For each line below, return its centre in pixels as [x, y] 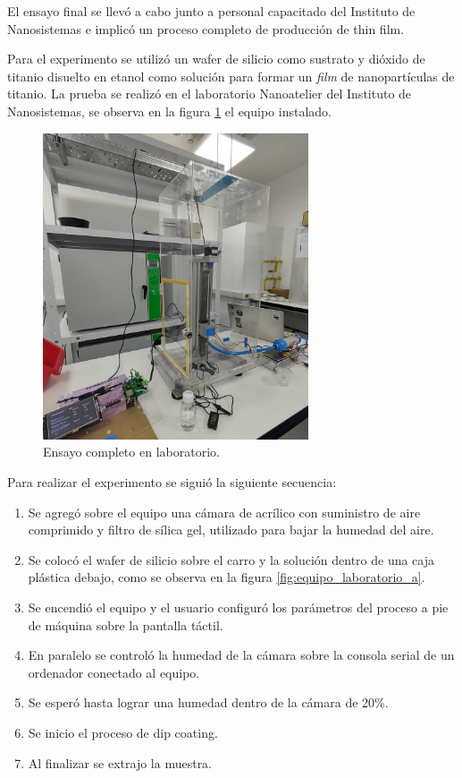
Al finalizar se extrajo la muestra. [120, 762]
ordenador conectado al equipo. [114, 672]
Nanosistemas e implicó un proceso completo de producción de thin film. [206, 28]
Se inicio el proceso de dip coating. [123, 732]
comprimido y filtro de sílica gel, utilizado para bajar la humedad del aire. [231, 530]
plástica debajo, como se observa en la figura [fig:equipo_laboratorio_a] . [227, 577]
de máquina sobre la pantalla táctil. [126, 624]
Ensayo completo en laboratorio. [131, 452]
